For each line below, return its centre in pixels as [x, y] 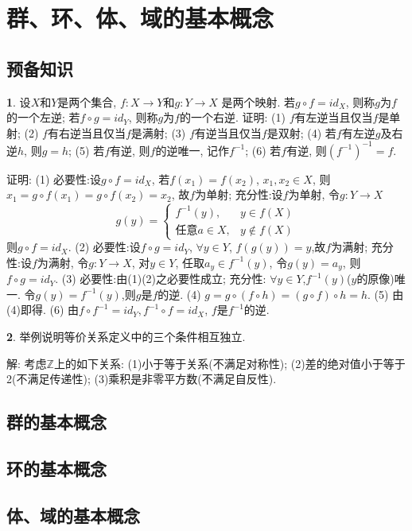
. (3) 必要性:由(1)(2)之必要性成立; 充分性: [161, 279]
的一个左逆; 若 [43, 117]
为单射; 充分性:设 [239, 194]
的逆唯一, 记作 [192, 150]
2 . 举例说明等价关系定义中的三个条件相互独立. [126, 336]
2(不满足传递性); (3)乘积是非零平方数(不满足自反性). [142, 379]
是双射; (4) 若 [301, 132]
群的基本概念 [56, 422]
